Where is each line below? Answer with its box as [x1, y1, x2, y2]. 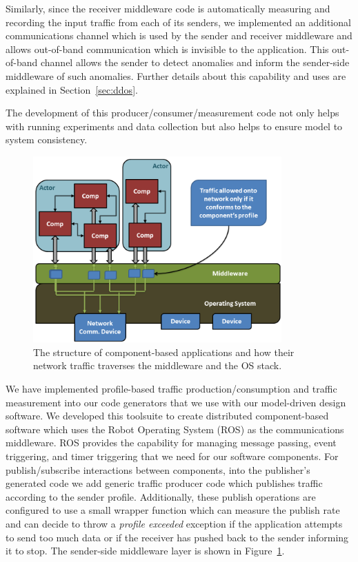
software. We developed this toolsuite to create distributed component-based [6, 408, 329, 423]
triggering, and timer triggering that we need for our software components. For [6, 448, 339, 463]
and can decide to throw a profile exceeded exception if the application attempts [6, 516, 343, 530]
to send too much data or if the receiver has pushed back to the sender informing [6, 530, 349, 544]
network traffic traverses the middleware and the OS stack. [33, 358, 282, 373]
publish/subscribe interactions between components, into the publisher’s [6, 462, 310, 477]
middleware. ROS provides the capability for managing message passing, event [6, 435, 337, 450]
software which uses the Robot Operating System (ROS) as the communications [6, 421, 344, 436]
